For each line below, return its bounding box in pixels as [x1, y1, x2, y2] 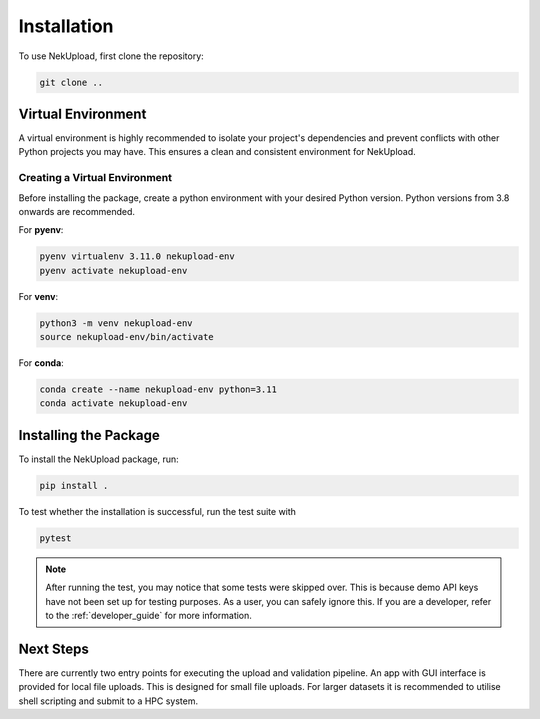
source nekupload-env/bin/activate [39, 331, 214, 343]
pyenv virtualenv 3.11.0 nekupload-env [39, 251, 235, 262]
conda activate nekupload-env [39, 398, 188, 409]
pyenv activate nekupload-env [39, 265, 188, 276]
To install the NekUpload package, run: [18, 453, 179, 465]
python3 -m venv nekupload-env [39, 317, 194, 329]
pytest [39, 532, 72, 544]
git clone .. [39, 76, 104, 88]
